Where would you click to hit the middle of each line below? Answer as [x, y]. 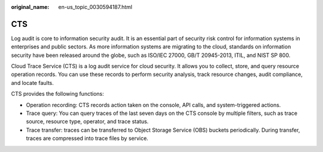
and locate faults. [32, 83]
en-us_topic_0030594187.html [95, 7]
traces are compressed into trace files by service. [87, 138]
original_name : [30, 7]
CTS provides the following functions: [57, 94]
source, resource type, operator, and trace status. [87, 121]
